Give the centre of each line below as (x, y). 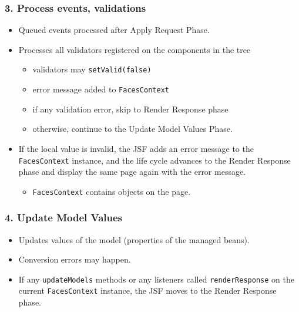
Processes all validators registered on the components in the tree (135, 49)
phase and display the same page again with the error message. (132, 172)
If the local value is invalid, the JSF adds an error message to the (136, 148)
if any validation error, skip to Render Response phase (130, 109)
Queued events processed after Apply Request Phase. (114, 30)
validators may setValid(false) (92, 69)
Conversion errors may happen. (75, 259)
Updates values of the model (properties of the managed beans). (134, 239)
